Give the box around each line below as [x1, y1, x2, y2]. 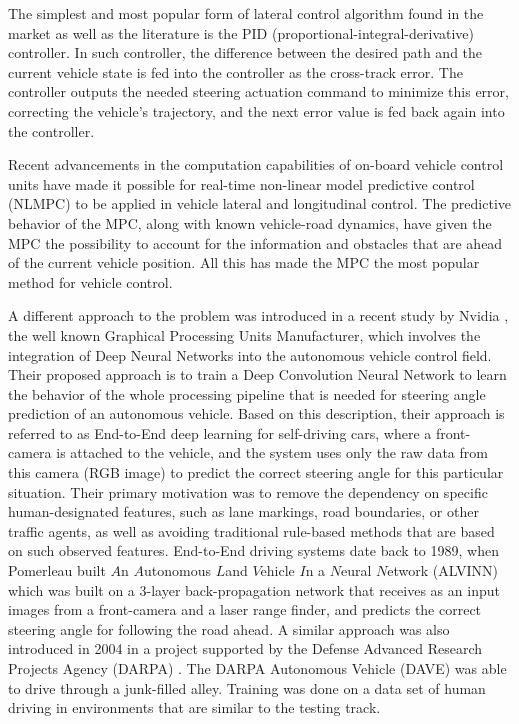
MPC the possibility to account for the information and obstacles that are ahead [8, 232, 503, 253]
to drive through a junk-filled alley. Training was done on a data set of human [8, 677, 486, 698]
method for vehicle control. [8, 271, 173, 292]
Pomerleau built [8, 560, 106, 581]
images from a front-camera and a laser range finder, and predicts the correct [8, 599, 482, 620]
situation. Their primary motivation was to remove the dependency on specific [8, 481, 488, 502]
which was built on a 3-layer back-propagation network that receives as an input [8, 579, 500, 600]
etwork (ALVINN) [387, 560, 498, 581]
